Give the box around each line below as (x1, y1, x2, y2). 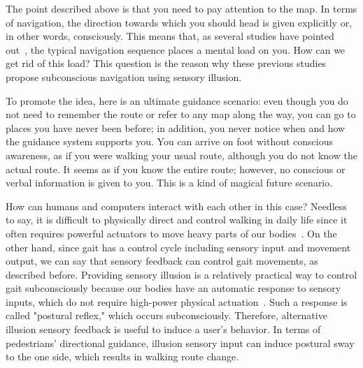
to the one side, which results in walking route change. (6, 349, 239, 364)
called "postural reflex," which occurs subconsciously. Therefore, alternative (6, 308, 327, 323)
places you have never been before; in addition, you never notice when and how (6, 120, 346, 135)
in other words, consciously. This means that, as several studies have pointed (6, 29, 334, 43)
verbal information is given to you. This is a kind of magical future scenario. (6, 175, 333, 190)
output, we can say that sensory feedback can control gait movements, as (6, 253, 318, 268)
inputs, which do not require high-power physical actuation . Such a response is (6, 294, 348, 309)
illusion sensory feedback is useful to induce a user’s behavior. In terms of (6, 322, 321, 337)
